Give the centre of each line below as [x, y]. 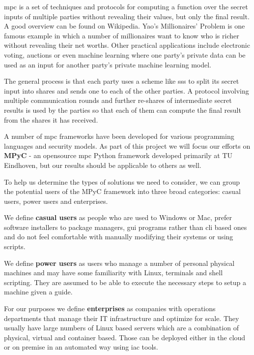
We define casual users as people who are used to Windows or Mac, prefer [118, 217]
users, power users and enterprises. [56, 201]
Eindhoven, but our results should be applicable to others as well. [103, 165]
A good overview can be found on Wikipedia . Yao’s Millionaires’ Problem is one [125, 26]
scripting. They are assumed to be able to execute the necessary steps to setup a [125, 282]
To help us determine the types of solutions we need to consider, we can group [122, 181]
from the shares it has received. [51, 119]
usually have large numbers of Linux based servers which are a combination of [121, 328]
